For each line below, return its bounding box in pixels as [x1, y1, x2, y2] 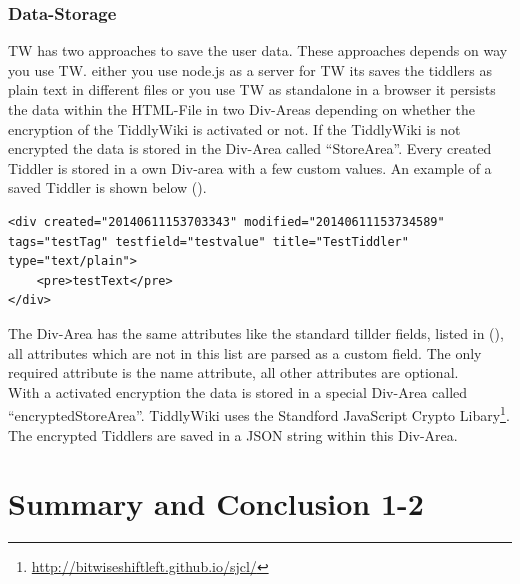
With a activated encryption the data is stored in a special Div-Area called [8, 381, 468, 402]
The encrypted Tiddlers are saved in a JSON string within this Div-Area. [8, 424, 458, 445]
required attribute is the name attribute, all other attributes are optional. [8, 362, 459, 383]
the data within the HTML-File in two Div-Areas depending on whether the [8, 99, 476, 119]
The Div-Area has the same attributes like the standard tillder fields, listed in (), [8, 322, 504, 343]
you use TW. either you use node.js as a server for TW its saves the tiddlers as [8, 59, 492, 80]
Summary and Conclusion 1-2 [8, 483, 424, 524]
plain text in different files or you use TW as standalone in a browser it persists [8, 79, 496, 100]
